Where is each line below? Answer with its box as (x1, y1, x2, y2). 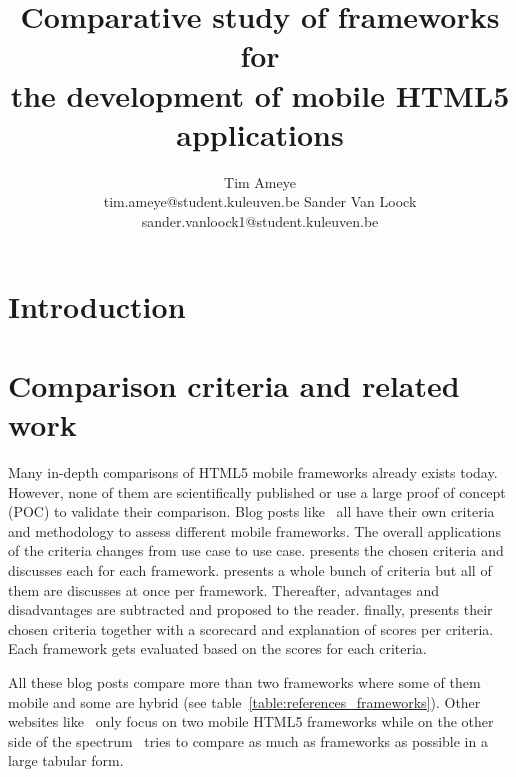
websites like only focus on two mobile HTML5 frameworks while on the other (8, 711, 494, 732)
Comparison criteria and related (8, 364, 460, 405)
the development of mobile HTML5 (10, 74, 510, 115)
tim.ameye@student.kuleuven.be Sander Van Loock (103, 191, 417, 212)
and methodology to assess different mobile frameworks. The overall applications (8, 520, 501, 541)
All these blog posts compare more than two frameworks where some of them (8, 671, 481, 692)
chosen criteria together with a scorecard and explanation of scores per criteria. (8, 618, 494, 639)
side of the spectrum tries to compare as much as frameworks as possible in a (8, 730, 488, 751)
